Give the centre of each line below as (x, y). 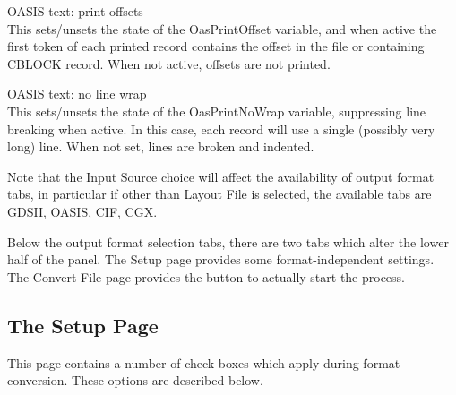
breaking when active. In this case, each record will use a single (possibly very (221, 129)
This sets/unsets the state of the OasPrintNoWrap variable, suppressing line (217, 111)
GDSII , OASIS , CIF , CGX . (82, 211)
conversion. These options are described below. (135, 380)
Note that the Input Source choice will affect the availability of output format (221, 176)
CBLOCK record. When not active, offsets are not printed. (169, 63)
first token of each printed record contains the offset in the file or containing (216, 46)
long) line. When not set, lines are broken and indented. (161, 146)
